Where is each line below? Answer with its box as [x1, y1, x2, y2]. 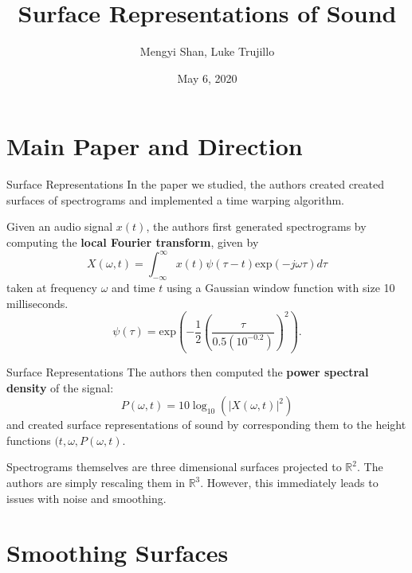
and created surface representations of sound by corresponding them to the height [6, 416, 406, 433]
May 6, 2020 [177, 69, 237, 86]
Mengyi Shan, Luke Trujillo [139, 43, 275, 60]
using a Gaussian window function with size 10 [166, 279, 395, 295]
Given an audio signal [6, 218, 113, 235]
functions [6, 431, 51, 448]
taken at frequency [6, 279, 97, 295]
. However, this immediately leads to [200, 474, 379, 491]
